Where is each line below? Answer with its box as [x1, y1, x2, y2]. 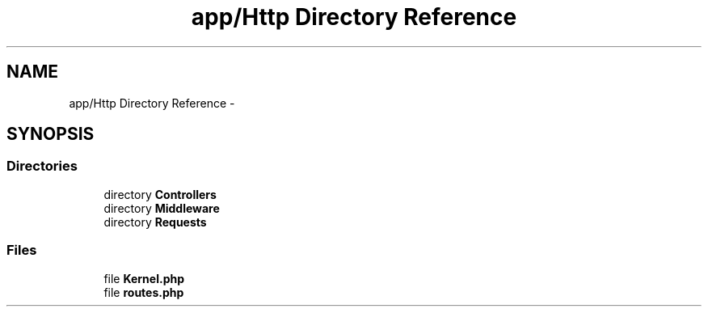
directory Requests [103, 214, 207, 229]
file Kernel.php [103, 271, 185, 286]
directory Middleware [103, 201, 220, 215]
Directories [6, 158, 78, 175]
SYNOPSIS [6, 124, 95, 145]
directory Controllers [103, 187, 217, 201]
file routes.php [103, 285, 184, 299]
